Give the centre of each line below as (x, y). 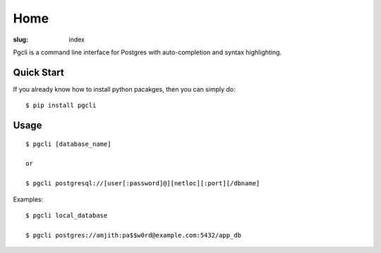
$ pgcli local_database (67, 215)
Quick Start (38, 72)
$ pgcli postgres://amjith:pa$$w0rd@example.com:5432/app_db (133, 235)
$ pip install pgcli (61, 105)
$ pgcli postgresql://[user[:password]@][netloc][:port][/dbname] (143, 184)
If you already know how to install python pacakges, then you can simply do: (124, 89)
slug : (20, 39)
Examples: (28, 199)
